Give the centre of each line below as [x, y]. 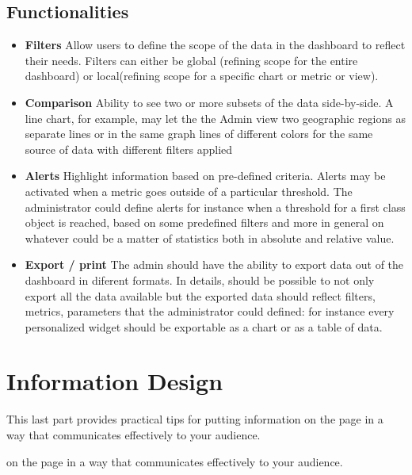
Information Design [115, 381]
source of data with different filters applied [129, 149]
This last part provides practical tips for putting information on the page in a [195, 419]
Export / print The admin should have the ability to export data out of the [214, 264]
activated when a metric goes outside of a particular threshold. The [189, 191]
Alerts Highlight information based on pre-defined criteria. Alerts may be [205, 176]
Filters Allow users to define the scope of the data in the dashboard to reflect [215, 45]
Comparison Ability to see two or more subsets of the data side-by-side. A [209, 102]
